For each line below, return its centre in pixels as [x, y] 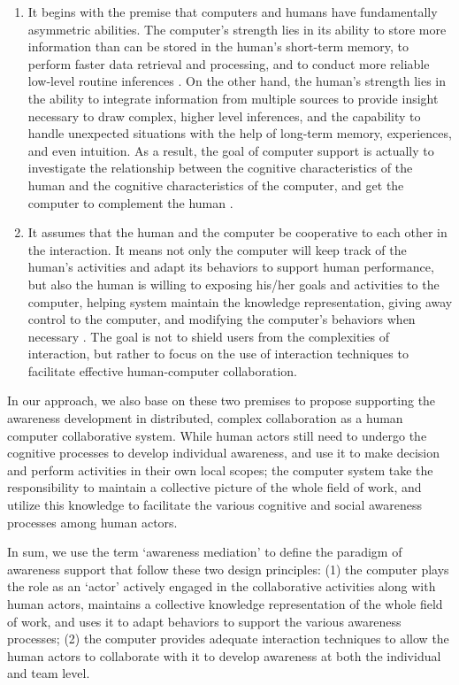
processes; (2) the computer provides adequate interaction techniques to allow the [228, 639]
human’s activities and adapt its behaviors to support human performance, [231, 267]
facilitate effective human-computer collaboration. [162, 370]
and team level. [49, 673]
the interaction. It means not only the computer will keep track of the [217, 249]
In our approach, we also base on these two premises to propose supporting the [222, 400]
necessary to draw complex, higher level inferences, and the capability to [224, 115]
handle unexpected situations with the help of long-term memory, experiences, [240, 133]
